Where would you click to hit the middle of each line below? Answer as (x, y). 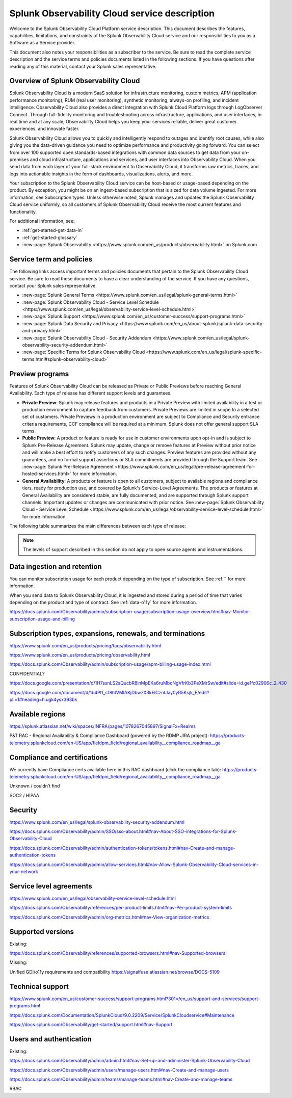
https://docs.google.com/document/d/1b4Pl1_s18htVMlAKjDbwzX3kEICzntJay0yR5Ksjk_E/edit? (109, 692)
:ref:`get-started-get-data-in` (53, 230)
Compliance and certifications (59, 757)
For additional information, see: (42, 221)
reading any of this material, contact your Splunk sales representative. (83, 66)
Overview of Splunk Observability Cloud (75, 81)
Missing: (18, 962)
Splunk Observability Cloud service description (112, 13)
